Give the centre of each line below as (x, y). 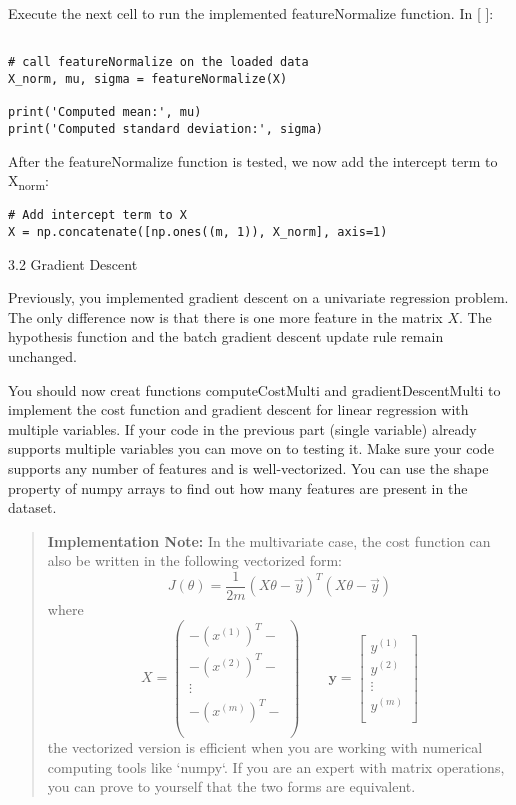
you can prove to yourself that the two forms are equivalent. (231, 786)
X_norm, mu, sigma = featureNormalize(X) (148, 78)
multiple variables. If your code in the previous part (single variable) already (242, 428)
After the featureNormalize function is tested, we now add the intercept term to (253, 160)
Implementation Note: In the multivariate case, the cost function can (269, 540)
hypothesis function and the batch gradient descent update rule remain (226, 336)
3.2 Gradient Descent (73, 263)
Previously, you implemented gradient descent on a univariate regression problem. (258, 297)
